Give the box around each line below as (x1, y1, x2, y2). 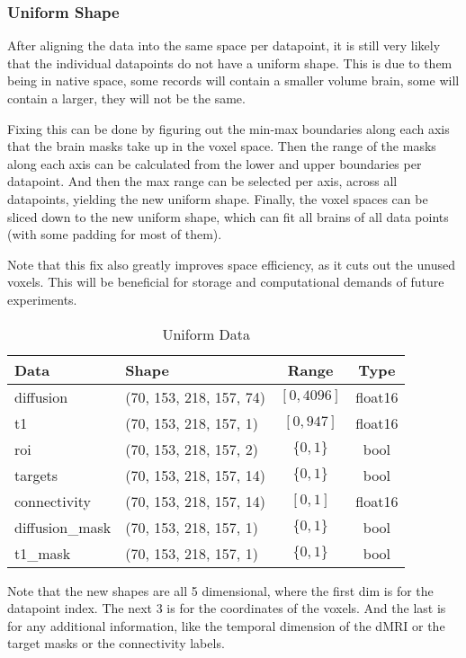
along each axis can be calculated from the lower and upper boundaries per (7, 154, 422, 173)
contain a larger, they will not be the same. (7, 89, 246, 107)
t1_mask (14, 542, 71, 564)
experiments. (7, 289, 77, 308)
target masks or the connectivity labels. (7, 634, 225, 653)
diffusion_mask (14, 516, 112, 538)
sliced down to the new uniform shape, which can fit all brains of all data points (7, 207, 449, 226)
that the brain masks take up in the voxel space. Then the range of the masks (7, 137, 436, 156)
